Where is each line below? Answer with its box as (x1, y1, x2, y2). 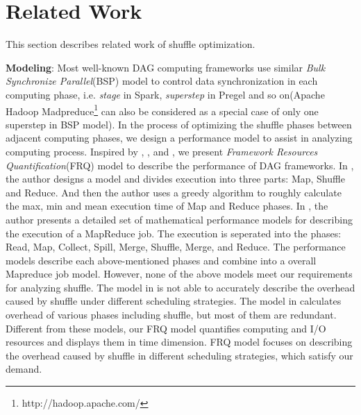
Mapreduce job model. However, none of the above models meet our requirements (6, 266, 353, 281)
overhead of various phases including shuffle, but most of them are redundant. (6, 307, 337, 322)
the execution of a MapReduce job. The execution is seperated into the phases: (6, 226, 342, 240)
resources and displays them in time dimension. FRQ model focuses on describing (6, 334, 353, 349)
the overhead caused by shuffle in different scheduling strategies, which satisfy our (6, 348, 353, 362)
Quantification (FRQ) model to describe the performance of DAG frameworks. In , (6, 158, 354, 172)
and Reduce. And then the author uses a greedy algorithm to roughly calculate (6, 185, 342, 199)
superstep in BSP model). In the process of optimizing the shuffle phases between (6, 117, 352, 131)
